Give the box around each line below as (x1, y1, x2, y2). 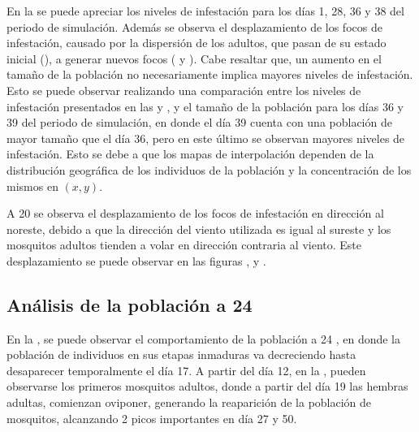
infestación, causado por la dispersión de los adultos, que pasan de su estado (6, 34, 387, 51)
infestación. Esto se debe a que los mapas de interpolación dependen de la (6, 145, 374, 162)
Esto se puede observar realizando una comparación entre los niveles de (6, 81, 361, 98)
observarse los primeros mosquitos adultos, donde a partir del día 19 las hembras (6, 378, 408, 395)
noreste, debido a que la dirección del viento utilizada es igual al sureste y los (6, 220, 391, 237)
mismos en (6, 177, 58, 194)
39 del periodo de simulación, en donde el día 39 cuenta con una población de (6, 114, 392, 131)
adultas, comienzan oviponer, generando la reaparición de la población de (6, 394, 372, 411)
